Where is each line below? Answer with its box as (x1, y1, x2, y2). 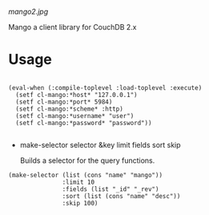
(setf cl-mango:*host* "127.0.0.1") (15, 91, 138, 99)
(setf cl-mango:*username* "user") (15, 112, 135, 120)
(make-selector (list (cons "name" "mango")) (8, 171, 163, 179)
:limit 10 (62, 178, 94, 186)
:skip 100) (62, 199, 98, 207)
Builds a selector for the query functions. (19, 156, 155, 165)
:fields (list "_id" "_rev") (62, 185, 159, 193)
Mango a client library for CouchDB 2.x (8, 22, 137, 31)
